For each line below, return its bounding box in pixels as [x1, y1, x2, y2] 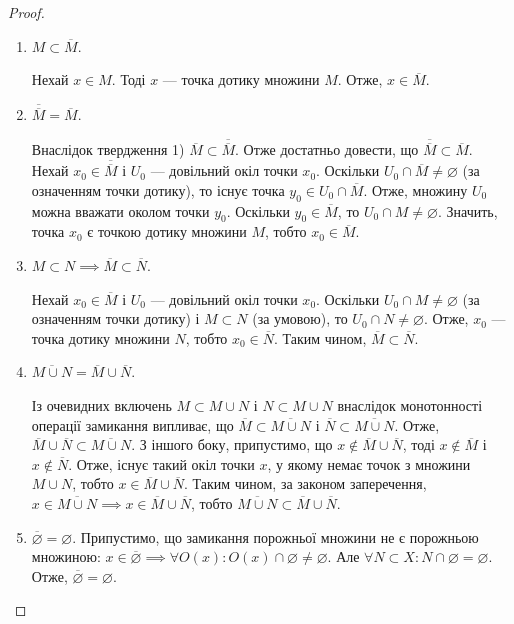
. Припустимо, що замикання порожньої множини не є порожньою [72, 526, 479, 547]
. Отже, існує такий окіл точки [68, 453, 255, 474]
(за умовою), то [252, 308, 348, 329]
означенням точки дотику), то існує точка [31, 179, 285, 200]
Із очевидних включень [31, 395, 172, 416]
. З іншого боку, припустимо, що [131, 434, 333, 455]
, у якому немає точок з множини [267, 453, 471, 474]
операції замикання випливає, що [31, 414, 234, 435]
